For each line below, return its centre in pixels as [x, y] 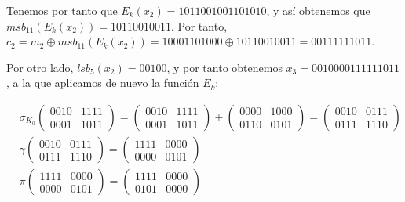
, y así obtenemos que [318, 10]
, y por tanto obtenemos [224, 67]
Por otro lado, [40, 67]
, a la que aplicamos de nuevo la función [103, 83]
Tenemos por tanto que [62, 10]
